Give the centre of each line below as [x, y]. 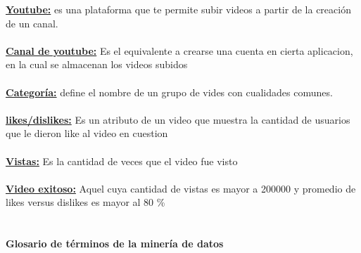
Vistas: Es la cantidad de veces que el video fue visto [122, 161]
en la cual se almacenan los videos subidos [97, 64]
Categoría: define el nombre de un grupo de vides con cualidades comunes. [169, 92]
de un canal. [32, 23]
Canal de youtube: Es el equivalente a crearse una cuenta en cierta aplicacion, [179, 50]
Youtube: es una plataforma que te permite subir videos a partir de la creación [178, 9]
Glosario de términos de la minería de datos [115, 244]
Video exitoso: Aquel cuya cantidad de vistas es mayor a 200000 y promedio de [181, 188]
